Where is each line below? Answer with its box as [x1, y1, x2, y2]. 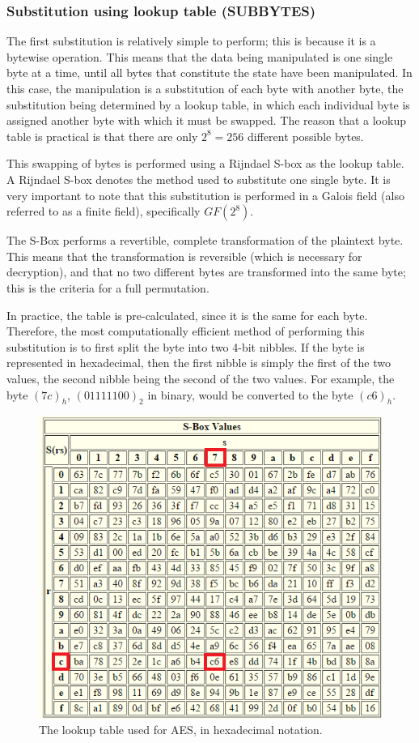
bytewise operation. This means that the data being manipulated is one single [6, 48, 393, 65]
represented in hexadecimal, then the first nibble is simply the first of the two [6, 354, 391, 371]
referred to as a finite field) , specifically [6, 203, 201, 220]
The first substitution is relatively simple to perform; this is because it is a [6, 32, 376, 49]
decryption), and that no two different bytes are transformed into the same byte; [6, 263, 406, 280]
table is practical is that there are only [6, 127, 198, 144]
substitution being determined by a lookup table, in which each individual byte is [6, 96, 410, 113]
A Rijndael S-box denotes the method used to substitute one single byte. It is [6, 170, 391, 187]
